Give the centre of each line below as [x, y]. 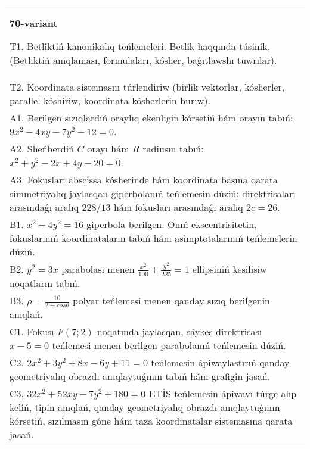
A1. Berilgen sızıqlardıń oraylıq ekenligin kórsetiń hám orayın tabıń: [151, 118]
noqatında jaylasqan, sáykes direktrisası [179, 332]
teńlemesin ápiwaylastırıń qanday [220, 363]
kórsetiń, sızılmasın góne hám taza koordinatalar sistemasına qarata [151, 421]
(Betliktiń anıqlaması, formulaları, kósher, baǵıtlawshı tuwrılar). [143, 60]
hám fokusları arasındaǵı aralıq [178, 207]
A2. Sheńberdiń [42, 149]
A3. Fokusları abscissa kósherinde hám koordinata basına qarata [144, 180]
